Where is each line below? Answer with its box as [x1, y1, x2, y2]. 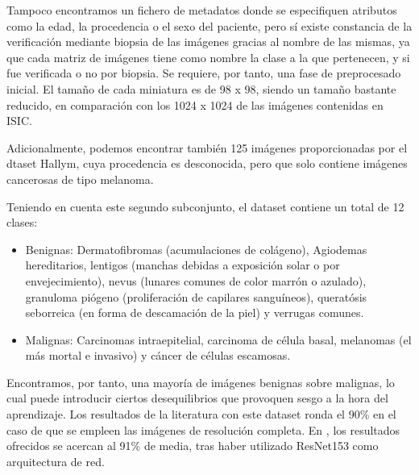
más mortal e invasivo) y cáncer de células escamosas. [25, 347, 291, 364]
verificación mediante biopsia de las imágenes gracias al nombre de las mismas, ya [6, 33, 410, 50]
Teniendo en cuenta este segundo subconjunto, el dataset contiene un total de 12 [6, 198, 404, 215]
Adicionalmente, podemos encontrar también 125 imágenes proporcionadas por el [6, 139, 408, 156]
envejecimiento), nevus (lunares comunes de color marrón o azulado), [25, 272, 367, 289]
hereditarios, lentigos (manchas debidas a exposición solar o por [25, 256, 340, 273]
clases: [6, 214, 38, 231]
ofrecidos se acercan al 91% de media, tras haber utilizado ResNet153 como [6, 437, 379, 454]
